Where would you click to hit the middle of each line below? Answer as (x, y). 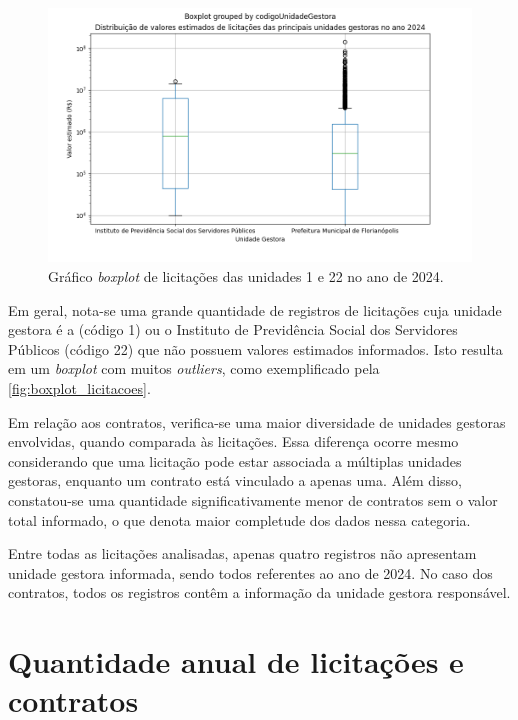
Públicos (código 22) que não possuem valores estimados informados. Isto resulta (255, 348)
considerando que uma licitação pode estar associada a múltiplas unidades (235, 460)
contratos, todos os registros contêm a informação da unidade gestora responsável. (259, 592)
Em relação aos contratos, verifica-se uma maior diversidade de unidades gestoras (257, 421)
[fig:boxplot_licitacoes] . (79, 387)
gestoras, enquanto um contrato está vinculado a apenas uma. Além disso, (235, 480)
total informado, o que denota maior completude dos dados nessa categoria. (239, 519)
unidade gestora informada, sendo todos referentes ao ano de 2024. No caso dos (250, 572)
